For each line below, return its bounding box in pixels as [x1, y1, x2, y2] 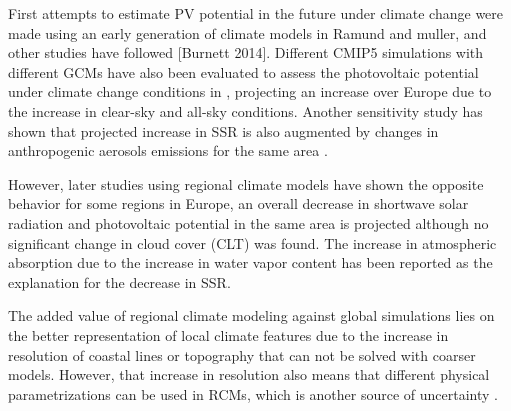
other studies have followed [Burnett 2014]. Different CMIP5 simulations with [8, 42, 484, 63]
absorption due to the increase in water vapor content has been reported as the [8, 252, 493, 273]
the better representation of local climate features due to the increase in [8, 324, 449, 345]
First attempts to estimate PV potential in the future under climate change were [8, 3, 504, 23]
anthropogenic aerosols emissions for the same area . [8, 140, 328, 161]
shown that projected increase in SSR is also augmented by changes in [8, 120, 439, 141]
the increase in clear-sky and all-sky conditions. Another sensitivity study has [8, 100, 483, 121]
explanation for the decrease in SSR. [8, 271, 231, 292]
